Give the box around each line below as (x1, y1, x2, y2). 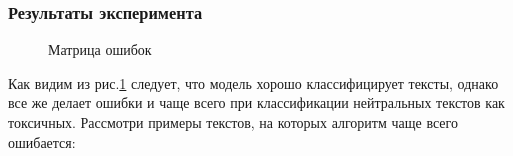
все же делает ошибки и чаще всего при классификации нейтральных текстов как (8, 92, 505, 113)
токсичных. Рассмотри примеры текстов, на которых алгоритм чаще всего (8, 112, 458, 132)
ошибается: (8, 131, 76, 152)
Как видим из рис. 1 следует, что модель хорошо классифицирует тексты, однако (8, 72, 499, 93)
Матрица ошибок (48, 39, 152, 60)
